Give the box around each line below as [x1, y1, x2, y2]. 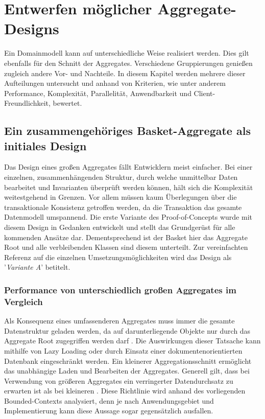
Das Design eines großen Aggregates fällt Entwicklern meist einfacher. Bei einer [4, 161, 253, 172]
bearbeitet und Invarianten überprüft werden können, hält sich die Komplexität [4, 181, 253, 192]
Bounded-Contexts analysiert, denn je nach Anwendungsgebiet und [4, 395, 214, 406]
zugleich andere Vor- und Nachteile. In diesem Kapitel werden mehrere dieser [4, 67, 246, 78]
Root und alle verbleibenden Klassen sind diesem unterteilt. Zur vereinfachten [4, 242, 248, 252]
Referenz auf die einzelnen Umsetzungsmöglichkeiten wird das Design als [4, 251, 232, 262]
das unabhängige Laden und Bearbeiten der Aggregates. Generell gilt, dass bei [4, 365, 250, 376]
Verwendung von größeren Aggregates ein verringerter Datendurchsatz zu [4, 375, 233, 386]
